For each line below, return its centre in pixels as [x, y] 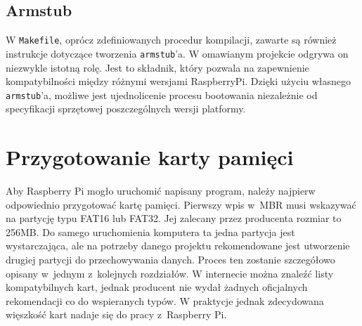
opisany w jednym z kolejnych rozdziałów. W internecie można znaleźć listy [170, 273]
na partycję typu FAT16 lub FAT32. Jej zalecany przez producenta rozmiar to [174, 218]
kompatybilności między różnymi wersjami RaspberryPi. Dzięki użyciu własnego [179, 81]
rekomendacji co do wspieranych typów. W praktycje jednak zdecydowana [165, 300]
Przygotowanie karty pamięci [150, 157]
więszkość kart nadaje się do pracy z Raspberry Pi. [116, 314]
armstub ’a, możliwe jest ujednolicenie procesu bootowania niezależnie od [162, 94]
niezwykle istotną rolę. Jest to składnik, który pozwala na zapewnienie [157, 67]
